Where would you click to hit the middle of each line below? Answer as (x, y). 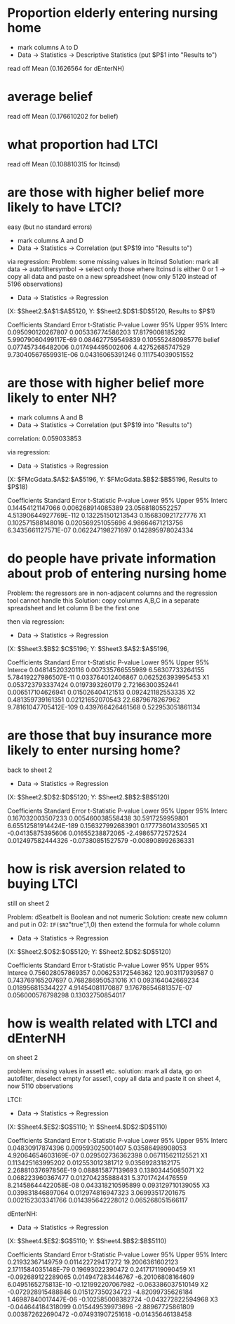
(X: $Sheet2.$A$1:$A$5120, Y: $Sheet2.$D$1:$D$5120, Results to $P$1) (111, 311)
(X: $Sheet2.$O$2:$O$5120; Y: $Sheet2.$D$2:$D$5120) (89, 951)
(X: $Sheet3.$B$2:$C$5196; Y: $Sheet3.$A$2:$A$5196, (88, 648)
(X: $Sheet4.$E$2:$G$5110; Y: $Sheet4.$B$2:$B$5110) (87, 1241)
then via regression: (36, 621)
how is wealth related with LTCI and (113, 1023)
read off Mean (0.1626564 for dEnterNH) (66, 68)
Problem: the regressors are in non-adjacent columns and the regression (112, 593)
